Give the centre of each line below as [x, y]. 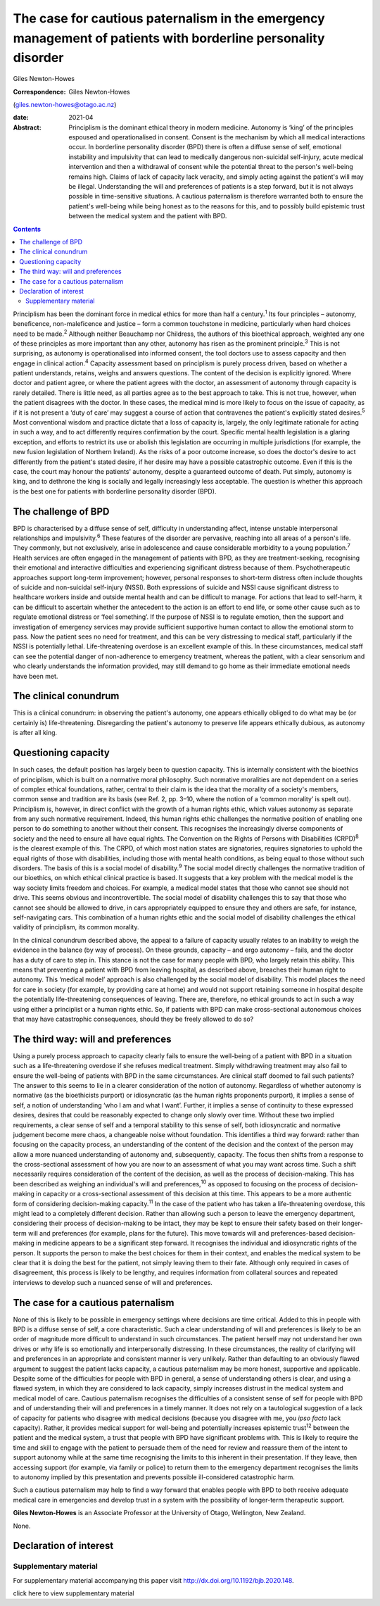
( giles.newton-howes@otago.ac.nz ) [65, 104]
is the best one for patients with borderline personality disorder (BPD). [115, 491]
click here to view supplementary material [74, 1593]
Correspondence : [39, 92]
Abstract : [27, 127]
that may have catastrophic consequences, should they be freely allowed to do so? [133, 1019]
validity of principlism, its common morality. [76, 927]
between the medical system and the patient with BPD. [148, 216]
